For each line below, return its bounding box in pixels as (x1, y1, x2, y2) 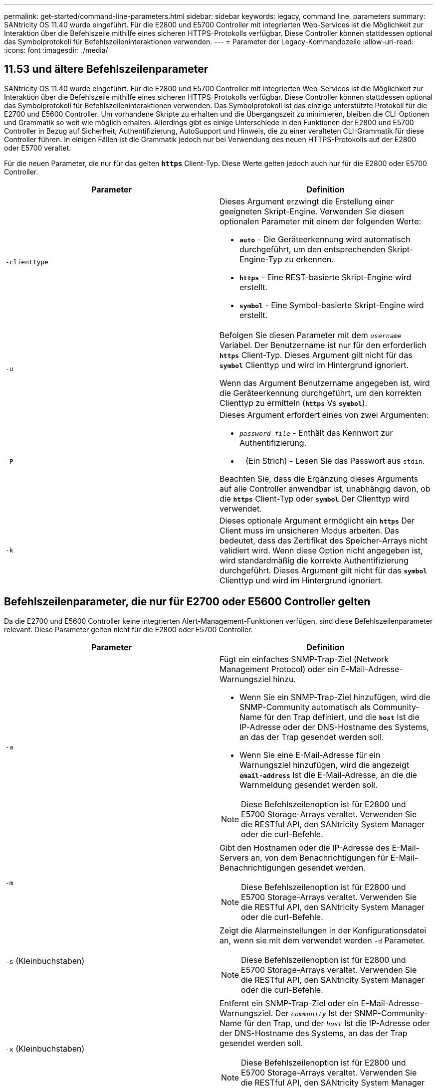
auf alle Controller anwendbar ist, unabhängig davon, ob (219, 483, 431, 494)
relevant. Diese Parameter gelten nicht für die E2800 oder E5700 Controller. (4, 625, 253, 634)
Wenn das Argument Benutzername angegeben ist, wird (219, 377, 430, 388)
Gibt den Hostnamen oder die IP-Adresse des (219, 842, 390, 853)
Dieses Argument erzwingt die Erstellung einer (219, 196, 394, 206)
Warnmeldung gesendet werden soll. (239, 779, 378, 790)
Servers (219, 852, 249, 863)
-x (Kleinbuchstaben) (5, 1043, 85, 1054)
